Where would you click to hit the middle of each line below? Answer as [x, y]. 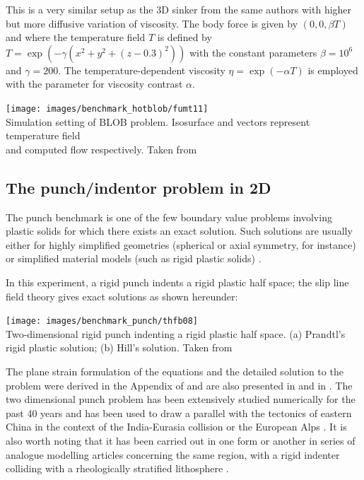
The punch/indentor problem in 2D [139, 187]
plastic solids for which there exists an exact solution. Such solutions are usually [179, 231]
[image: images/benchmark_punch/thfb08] [102, 321]
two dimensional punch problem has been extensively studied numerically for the [181, 399]
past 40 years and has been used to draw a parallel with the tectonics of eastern [179, 412]
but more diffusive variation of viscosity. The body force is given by [152, 23]
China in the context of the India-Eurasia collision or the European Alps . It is [176, 427]
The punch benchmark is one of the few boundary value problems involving [169, 217]
